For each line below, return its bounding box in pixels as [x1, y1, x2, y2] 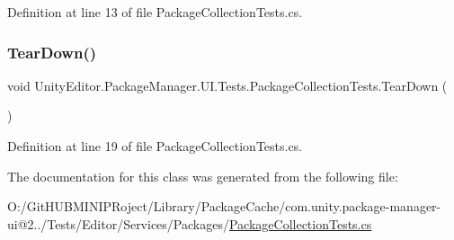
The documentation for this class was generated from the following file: [7, 166, 398, 185]
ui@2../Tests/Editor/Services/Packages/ [7, 214, 229, 233]
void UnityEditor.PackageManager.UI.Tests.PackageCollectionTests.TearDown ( [7, 76, 448, 94]
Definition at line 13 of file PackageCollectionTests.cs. [7, 3, 303, 21]
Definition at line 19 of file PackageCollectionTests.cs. [7, 137, 303, 155]
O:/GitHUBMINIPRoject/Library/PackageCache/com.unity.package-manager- [7, 197, 441, 216]
